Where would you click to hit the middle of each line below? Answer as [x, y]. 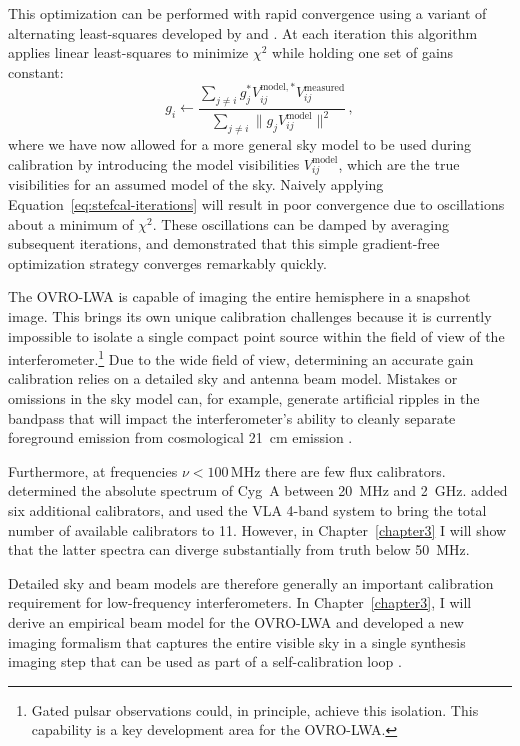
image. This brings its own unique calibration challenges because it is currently [250, 316]
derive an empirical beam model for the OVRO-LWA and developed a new [236, 622]
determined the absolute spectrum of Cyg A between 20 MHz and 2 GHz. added [258, 490]
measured [324, 87]
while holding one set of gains [363, 52]
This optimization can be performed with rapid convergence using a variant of [247, 13]
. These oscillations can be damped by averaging [300, 223]
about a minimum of [71, 223]
